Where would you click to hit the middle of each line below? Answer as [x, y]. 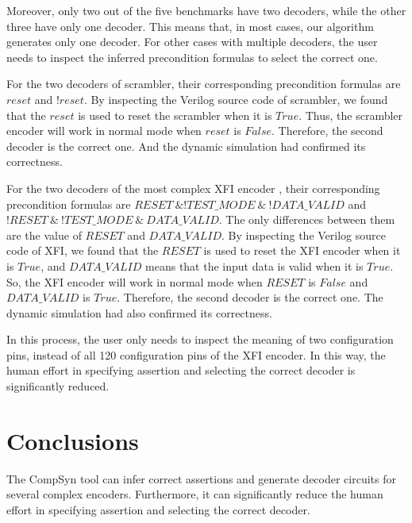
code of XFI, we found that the [83, 250]
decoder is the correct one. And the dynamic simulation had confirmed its [186, 146]
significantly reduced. [58, 386]
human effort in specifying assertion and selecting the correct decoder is [181, 370]
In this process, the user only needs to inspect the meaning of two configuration [200, 339]
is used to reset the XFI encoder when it [302, 250]
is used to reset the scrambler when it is [175, 115]
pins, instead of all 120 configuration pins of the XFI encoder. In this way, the [196, 354]
